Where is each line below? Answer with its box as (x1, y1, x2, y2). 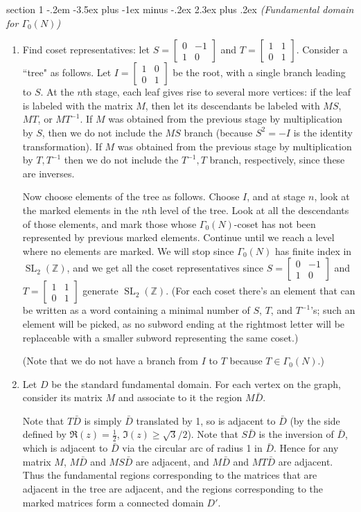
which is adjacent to (22, 441, 108, 455)
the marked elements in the (22, 202, 139, 217)
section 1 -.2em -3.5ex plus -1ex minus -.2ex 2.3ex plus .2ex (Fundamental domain (6, 2, 354, 16)
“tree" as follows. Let (22, 65, 112, 80)
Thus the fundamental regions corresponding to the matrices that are (22, 468, 317, 482)
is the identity (293, 125, 353, 139)
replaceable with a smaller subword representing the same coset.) (22, 330, 299, 344)
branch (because (184, 125, 253, 139)
